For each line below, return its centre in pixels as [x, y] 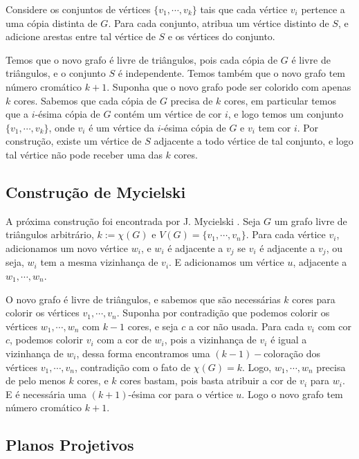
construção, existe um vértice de [74, 141]
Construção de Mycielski [96, 191]
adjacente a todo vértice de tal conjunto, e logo [254, 141]
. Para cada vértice [286, 234]
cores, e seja [153, 326]
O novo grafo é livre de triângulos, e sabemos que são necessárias [143, 299]
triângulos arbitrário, [50, 234]
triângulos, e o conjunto [56, 73]
